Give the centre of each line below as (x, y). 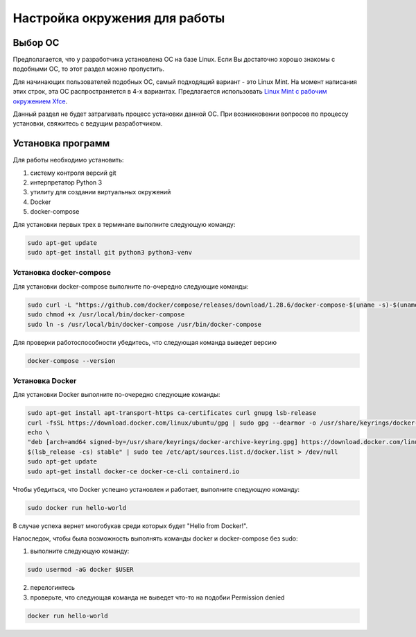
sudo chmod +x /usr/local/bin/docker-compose (106, 315)
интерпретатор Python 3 (66, 182)
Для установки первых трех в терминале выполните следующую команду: (124, 224)
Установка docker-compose (62, 273)
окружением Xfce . (40, 101)
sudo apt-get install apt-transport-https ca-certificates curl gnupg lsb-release (172, 413)
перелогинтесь (53, 588)
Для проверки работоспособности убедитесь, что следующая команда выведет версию (145, 342)
